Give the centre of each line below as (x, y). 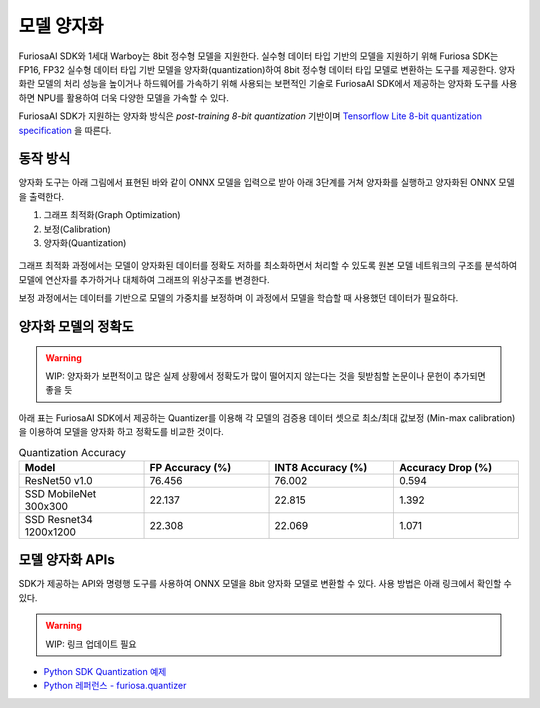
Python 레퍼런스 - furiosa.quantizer (115, 686)
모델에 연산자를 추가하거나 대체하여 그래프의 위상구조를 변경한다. (144, 279)
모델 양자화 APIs (66, 560)
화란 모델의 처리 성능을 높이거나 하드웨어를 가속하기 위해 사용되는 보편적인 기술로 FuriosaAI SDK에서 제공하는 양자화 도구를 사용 (268, 84)
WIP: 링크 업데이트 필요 (91, 644)
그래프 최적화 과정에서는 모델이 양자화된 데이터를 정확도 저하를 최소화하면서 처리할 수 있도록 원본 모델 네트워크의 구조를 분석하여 (268, 266)
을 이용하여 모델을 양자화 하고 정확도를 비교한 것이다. (121, 432)
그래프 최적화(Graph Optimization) (112, 215)
